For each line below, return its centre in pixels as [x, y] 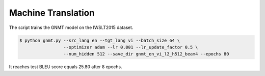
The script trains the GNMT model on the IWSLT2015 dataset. [71, 27]
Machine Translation [52, 13]
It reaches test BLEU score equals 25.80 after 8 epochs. [66, 67]
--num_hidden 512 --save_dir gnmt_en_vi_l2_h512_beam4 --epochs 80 [146, 54]
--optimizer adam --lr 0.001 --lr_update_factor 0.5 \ [131, 47]
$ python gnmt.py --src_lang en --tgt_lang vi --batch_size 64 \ [100, 40]
